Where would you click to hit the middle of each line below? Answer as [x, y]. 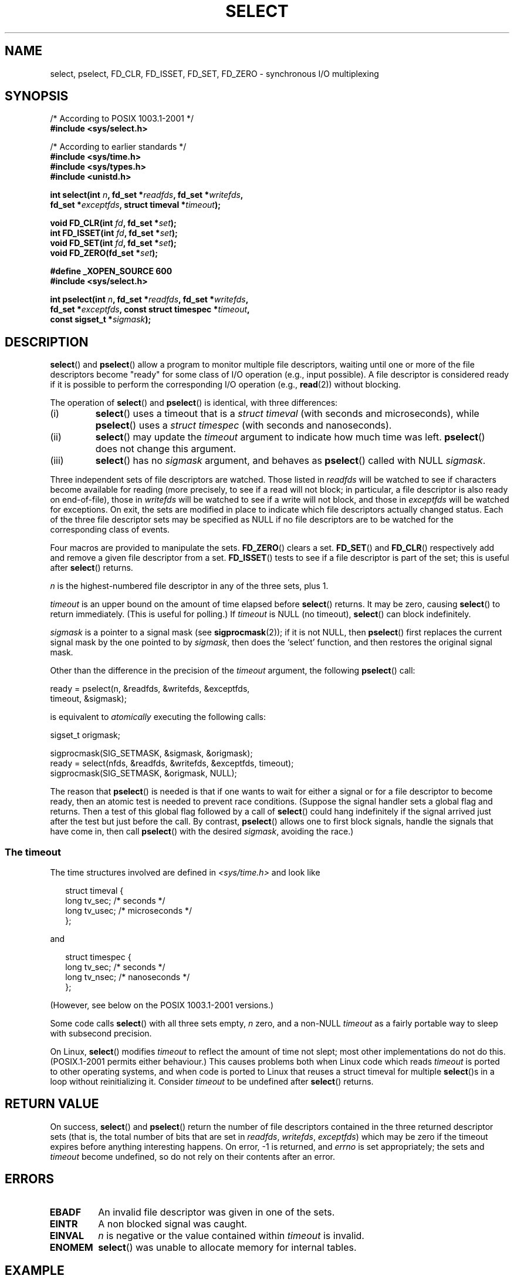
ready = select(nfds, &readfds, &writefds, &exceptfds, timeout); [172, 763]
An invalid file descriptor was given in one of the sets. [217, 1212]
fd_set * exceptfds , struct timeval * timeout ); [136, 205]
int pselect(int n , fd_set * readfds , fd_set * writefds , [149, 299]
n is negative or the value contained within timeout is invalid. [231, 1235]
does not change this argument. [166, 449]
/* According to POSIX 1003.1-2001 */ [122, 119]
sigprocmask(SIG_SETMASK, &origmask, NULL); [143, 773]
